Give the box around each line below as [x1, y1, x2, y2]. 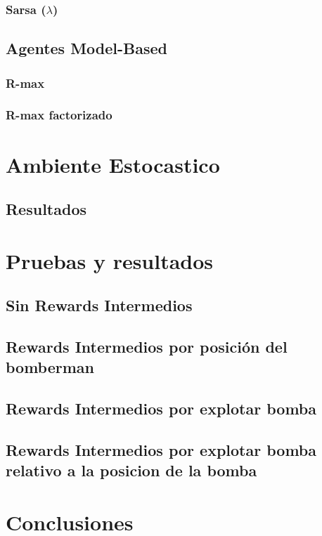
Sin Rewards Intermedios [6, 294, 193, 316]
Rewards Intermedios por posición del [6, 336, 288, 358]
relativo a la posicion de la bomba [6, 459, 257, 481]
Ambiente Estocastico [6, 150, 220, 178]
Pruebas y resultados [6, 246, 214, 275]
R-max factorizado [6, 106, 112, 124]
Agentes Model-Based [6, 37, 168, 59]
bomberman [6, 356, 94, 378]
